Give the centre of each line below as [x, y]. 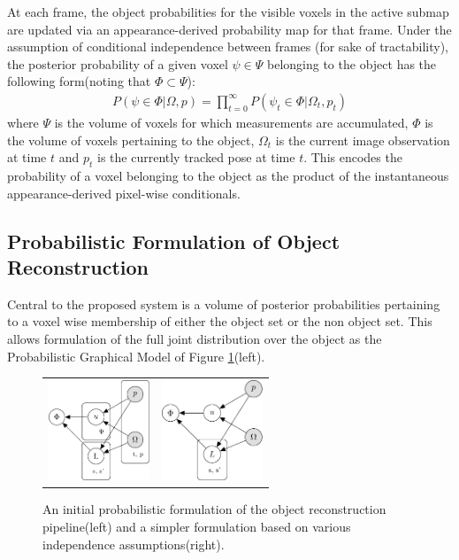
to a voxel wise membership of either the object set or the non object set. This [220, 321]
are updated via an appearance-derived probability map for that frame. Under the [229, 29]
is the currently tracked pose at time [196, 157]
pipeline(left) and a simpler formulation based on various [197, 526]
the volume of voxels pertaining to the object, [131, 140]
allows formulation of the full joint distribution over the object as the [195, 338]
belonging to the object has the [352, 63]
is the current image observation [363, 140]
